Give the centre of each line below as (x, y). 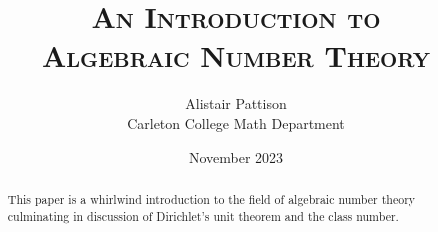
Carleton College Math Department (236, 122)
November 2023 (236, 156)
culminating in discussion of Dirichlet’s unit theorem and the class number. (203, 215)
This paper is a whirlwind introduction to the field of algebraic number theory (211, 198)
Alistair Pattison (236, 103)
